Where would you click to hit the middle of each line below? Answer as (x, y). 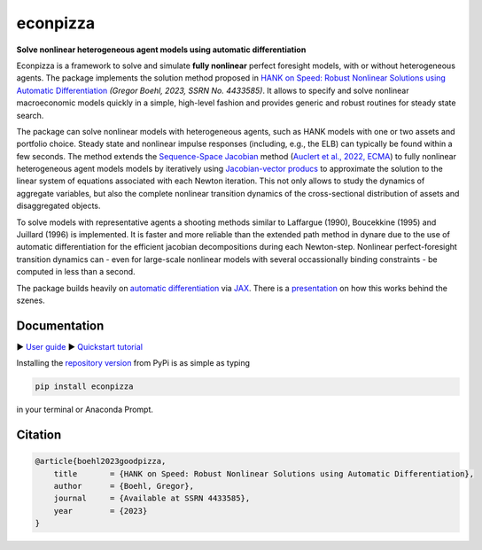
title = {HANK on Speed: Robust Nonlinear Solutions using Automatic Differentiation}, (264, 473)
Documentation (60, 325)
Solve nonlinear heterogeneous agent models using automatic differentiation (161, 50)
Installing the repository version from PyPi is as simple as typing (133, 363)
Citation (39, 435)
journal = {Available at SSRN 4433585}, (152, 499)
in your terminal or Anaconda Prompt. (85, 410)
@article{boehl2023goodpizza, (101, 461)
